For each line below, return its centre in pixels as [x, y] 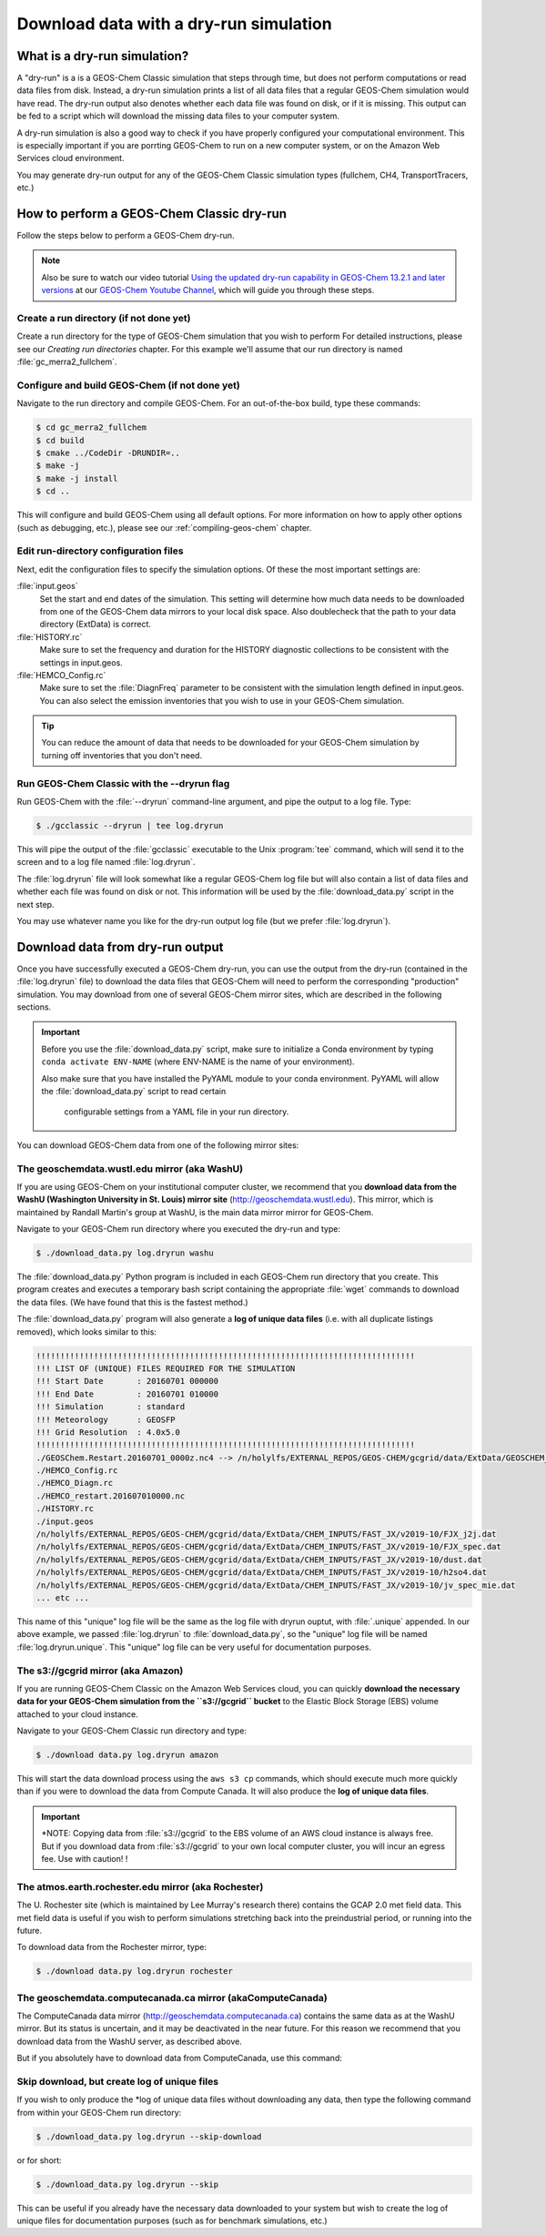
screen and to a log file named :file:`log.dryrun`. [106, 862]
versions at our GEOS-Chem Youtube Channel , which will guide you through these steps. [208, 290]
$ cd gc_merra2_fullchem [91, 427]
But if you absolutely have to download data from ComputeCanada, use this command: [180, 2058]
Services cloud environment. [71, 158]
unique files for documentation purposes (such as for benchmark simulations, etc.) [172, 2221]
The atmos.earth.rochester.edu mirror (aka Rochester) [140, 1886]
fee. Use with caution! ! [85, 1858]
